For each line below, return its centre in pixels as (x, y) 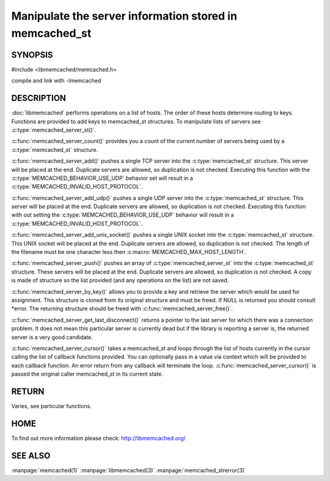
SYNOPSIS (32, 55)
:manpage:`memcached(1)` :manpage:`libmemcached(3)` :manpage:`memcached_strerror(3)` (129, 470)
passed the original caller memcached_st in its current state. (87, 374)
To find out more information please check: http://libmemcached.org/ (98, 438)
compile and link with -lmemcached (56, 81)
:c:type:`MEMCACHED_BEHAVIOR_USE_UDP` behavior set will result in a (102, 178)
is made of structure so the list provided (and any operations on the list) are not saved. (120, 280)
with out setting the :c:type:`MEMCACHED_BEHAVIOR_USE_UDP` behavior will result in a (123, 215)
